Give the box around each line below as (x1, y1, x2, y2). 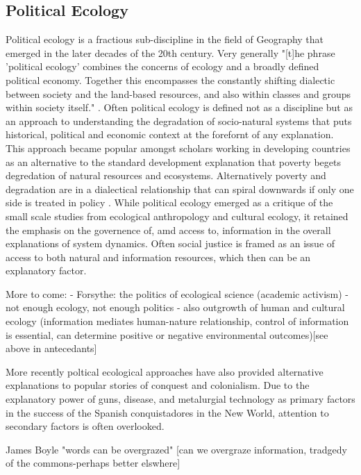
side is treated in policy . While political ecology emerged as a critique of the (6, 195, 333, 210)
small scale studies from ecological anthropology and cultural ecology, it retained (6, 208, 349, 223)
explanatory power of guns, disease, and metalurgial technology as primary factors (6, 392, 355, 406)
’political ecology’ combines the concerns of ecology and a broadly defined (6, 59, 319, 74)
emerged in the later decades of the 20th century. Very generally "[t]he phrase (6, 45, 335, 60)
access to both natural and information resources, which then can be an (6, 249, 311, 264)
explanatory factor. (6, 263, 87, 278)
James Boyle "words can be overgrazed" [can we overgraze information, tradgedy (6, 442, 347, 456)
